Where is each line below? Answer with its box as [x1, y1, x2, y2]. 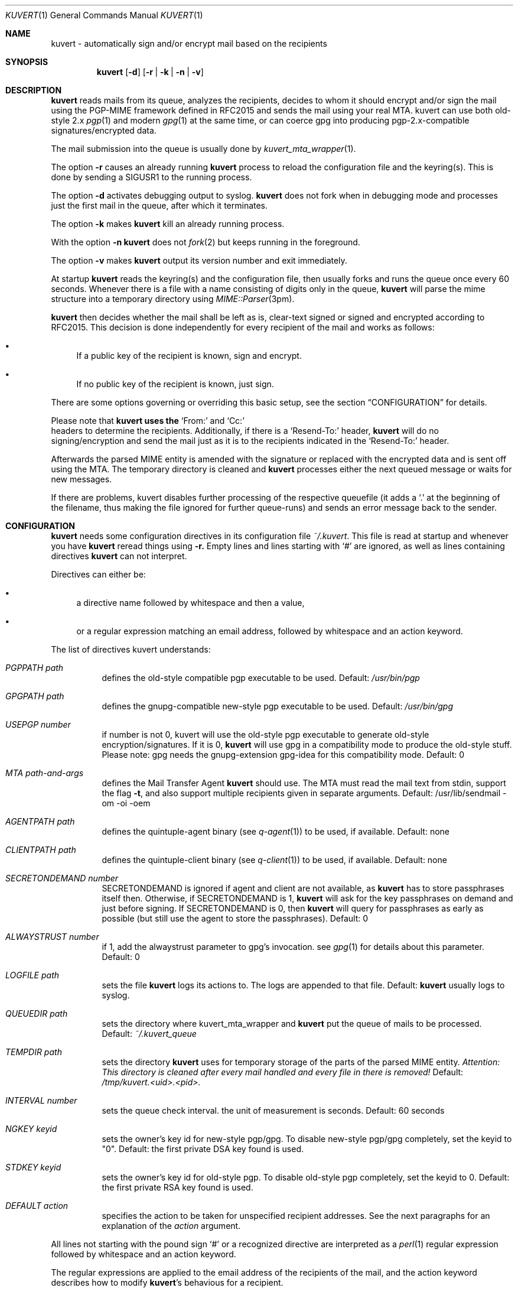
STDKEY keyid [5, 1162, 61, 1172]
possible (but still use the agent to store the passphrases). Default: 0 [102, 913, 369, 923]
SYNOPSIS [5, 57, 48, 67]
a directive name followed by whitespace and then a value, [76, 598, 305, 608]
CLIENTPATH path [5, 845, 76, 855]
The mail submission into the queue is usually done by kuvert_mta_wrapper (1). [51, 144, 356, 154]
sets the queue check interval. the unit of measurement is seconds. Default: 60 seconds [102, 1105, 445, 1115]
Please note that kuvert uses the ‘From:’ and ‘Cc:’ [51, 416, 245, 426]
